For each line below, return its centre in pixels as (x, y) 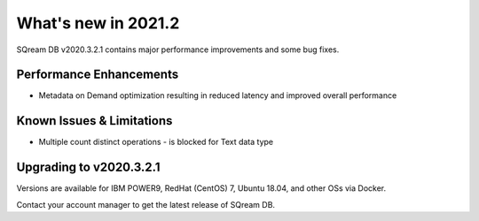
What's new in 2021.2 (98, 23)
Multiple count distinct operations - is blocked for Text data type (156, 142)
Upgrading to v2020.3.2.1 (88, 168)
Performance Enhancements (98, 75)
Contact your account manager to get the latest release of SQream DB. (145, 204)
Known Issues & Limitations (94, 121)
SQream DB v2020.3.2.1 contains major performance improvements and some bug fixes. (178, 50)
